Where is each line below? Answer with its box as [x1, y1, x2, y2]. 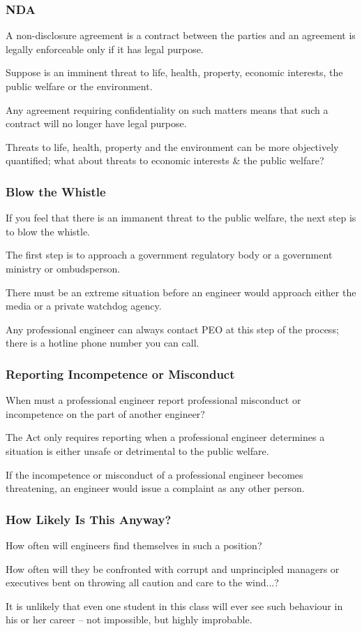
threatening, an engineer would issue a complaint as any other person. [6, 481, 305, 495]
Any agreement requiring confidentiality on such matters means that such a [6, 102, 329, 117]
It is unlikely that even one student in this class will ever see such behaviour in [6, 598, 343, 613]
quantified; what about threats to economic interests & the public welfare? [6, 153, 324, 168]
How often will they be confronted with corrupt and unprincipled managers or [6, 561, 340, 576]
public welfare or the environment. [6, 79, 153, 93]
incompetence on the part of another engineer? [6, 406, 205, 421]
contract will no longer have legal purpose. [6, 116, 187, 131]
